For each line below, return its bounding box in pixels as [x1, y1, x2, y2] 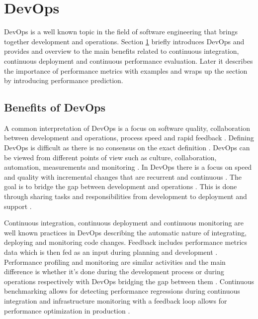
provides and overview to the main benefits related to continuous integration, [4, 46, 239, 56]
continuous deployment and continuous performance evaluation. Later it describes [4, 55, 253, 66]
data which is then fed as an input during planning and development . [4, 247, 218, 257]
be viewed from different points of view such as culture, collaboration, [4, 152, 217, 162]
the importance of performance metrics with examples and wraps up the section [4, 65, 248, 76]
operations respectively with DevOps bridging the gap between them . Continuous [4, 276, 255, 286]
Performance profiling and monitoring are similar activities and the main [4, 256, 226, 267]
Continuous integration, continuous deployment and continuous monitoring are [4, 217, 244, 228]
